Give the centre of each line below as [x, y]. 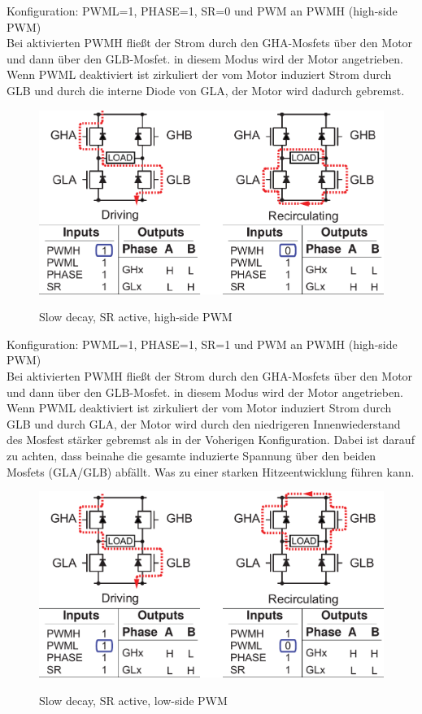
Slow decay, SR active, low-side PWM [133, 700]
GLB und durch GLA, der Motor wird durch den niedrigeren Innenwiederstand [204, 423]
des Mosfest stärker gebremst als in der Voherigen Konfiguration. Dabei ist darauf [211, 440]
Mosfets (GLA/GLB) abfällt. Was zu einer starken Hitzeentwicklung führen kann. [211, 471]
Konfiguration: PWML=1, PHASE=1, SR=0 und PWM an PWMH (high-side [202, 11]
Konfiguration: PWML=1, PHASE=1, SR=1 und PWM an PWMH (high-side [202, 344]
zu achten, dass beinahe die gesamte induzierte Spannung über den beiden [191, 455]
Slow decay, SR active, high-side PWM [136, 317]
